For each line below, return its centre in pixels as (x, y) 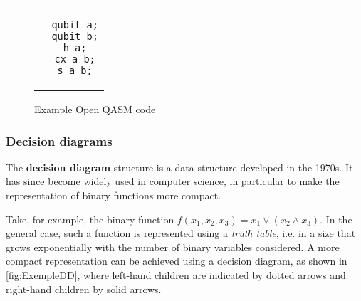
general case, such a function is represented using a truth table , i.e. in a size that (181, 233)
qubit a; (75, 25)
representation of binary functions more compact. (114, 195)
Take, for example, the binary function (90, 219)
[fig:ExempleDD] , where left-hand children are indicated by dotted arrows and (176, 274)
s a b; (75, 70)
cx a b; (75, 59)
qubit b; (75, 36)
